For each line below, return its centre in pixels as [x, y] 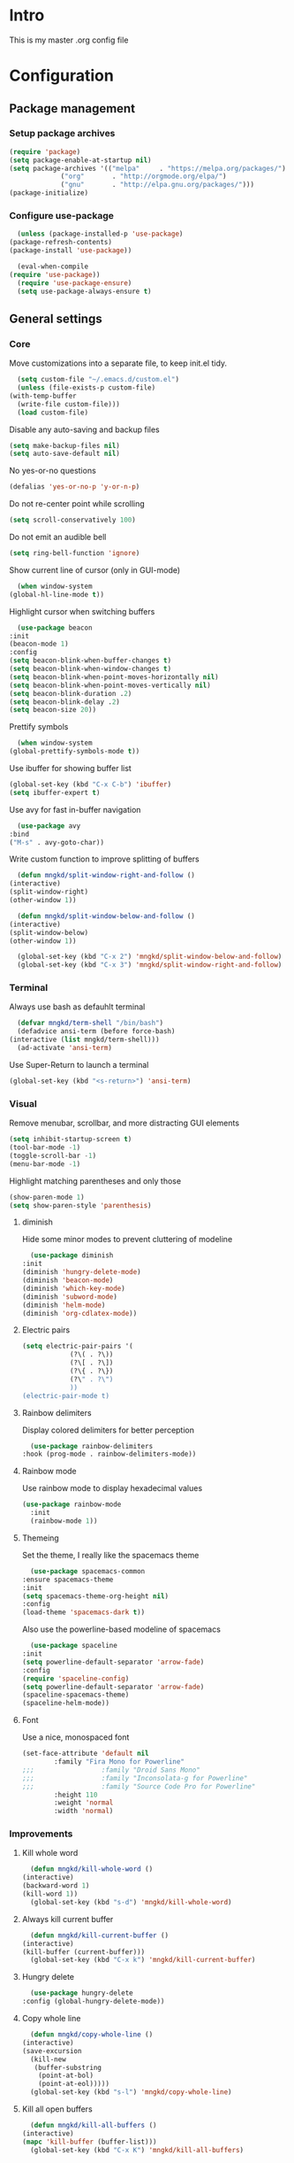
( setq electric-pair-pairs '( [78, 1347]
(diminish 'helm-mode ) [64, 1305]
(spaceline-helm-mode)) [66, 1703]
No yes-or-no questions [53, 471]
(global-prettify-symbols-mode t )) [75, 752]
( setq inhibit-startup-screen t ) [71, 1139]
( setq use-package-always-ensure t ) [84, 291]
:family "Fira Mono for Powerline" [120, 1762]
